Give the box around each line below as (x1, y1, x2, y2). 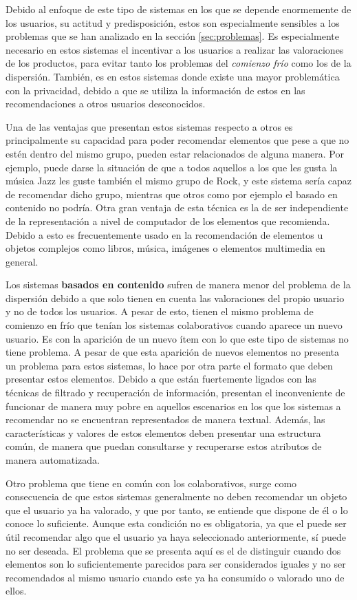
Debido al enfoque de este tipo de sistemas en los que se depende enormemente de (6, 2, 351, 16)
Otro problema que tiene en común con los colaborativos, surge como (6, 475, 297, 490)
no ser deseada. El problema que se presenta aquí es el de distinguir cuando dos (6, 543, 341, 557)
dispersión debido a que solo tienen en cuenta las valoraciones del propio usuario (6, 290, 345, 305)
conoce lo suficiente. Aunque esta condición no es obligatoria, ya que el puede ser (6, 516, 347, 531)
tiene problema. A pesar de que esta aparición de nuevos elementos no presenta (6, 345, 340, 359)
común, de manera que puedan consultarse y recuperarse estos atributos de (6, 439, 322, 453)
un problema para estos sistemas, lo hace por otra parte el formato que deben (6, 358, 333, 372)
